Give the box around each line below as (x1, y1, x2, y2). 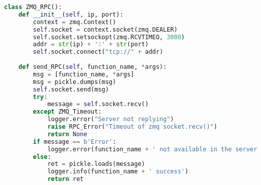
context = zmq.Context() (33, 18, 116, 26)
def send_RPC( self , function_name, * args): (18, 63, 167, 70)
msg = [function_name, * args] (33, 70, 134, 78)
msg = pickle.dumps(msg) (33, 78, 116, 85)
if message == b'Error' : (33, 138, 116, 145)
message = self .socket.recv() (47, 101, 149, 108)
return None (47, 130, 87, 138)
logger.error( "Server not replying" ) (47, 116, 174, 123)
